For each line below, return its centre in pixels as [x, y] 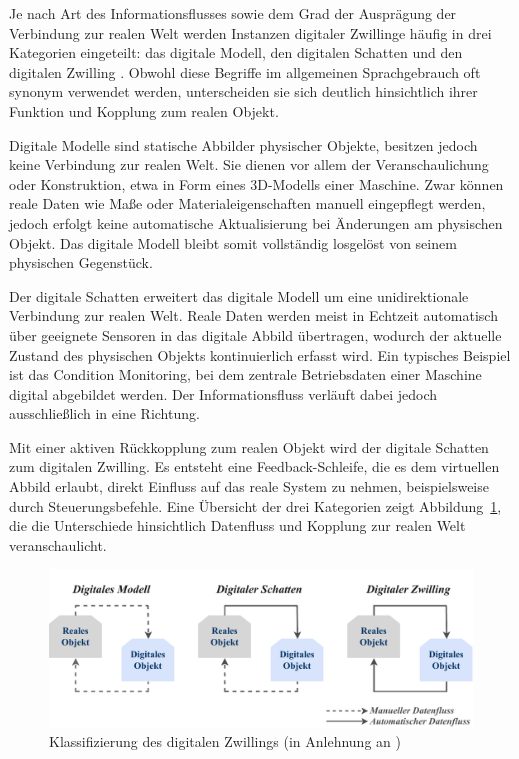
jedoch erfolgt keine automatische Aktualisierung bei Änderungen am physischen [256, 222]
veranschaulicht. [58, 544]
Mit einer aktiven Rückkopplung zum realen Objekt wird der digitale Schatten [249, 446]
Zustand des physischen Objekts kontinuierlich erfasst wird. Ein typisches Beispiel [260, 354]
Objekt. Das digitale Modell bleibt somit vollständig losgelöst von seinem [233, 242]
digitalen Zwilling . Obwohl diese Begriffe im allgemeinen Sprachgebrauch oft [245, 71]
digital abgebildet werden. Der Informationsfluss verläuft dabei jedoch [223, 393]
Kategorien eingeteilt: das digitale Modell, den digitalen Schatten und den [236, 52]
